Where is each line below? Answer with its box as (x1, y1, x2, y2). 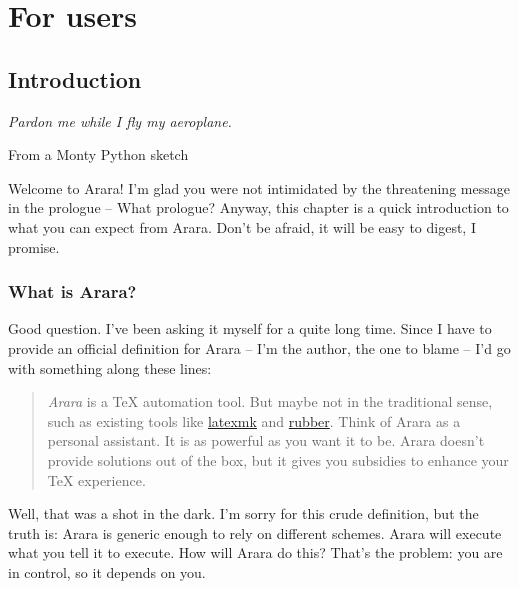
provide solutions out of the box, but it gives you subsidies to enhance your (47, 449, 509, 470)
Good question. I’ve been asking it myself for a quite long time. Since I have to (8, 318, 492, 339)
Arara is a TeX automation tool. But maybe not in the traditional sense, (47, 391, 493, 412)
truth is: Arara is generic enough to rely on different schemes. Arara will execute (8, 522, 502, 543)
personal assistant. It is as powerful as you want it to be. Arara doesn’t (47, 430, 485, 451)
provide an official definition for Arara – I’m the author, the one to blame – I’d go (8, 337, 511, 358)
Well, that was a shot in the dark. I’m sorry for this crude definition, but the (8, 503, 479, 524)
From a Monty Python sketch (8, 144, 189, 165)
